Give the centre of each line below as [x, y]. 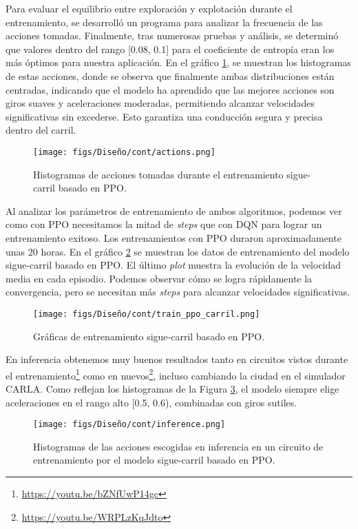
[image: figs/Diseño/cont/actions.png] [124, 152]
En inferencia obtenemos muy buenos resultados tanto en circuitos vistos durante [177, 359]
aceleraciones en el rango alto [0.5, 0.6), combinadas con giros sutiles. [151, 402]
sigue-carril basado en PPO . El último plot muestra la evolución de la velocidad [173, 265]
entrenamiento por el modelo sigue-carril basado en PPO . [154, 460]
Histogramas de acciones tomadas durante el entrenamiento [158, 174]
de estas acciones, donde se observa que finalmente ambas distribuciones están [170, 75]
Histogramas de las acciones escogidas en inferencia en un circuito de [178, 446]
